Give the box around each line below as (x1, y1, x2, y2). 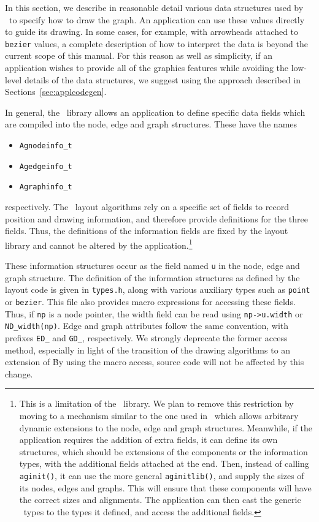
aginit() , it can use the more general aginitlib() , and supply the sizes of (19, 469, 304, 482)
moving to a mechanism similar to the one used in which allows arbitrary (19, 409, 299, 422)
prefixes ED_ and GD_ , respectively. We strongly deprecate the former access (5, 331, 288, 344)
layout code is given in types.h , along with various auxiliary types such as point (5, 283, 310, 296)
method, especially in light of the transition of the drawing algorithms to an (5, 343, 291, 356)
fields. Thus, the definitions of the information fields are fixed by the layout (5, 224, 288, 237)
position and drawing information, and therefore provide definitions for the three (5, 212, 309, 225)
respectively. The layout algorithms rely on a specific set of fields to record (5, 200, 289, 213)
